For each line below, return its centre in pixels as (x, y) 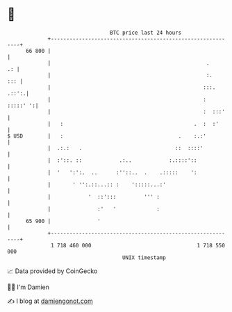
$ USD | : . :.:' (107, 136)
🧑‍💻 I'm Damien (28, 287)
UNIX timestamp (144, 257)
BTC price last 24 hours (146, 33)
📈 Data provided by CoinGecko (52, 271)
